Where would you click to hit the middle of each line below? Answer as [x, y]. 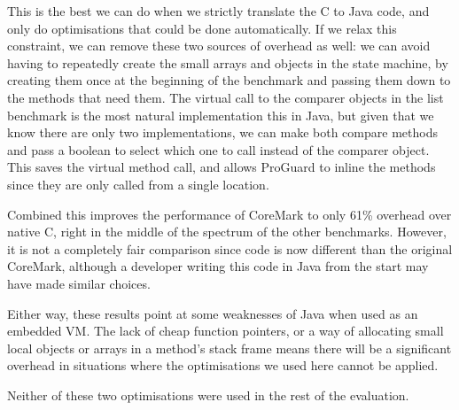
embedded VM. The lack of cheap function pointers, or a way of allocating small [226, 331]
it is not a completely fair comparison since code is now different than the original [230, 248]
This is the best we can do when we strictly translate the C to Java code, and [218, 11]
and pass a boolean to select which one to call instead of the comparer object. [218, 149]
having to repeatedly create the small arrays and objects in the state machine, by [228, 62]
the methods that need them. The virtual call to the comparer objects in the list [226, 97]
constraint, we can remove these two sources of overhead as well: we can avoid [219, 46]
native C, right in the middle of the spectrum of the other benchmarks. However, [227, 232]
